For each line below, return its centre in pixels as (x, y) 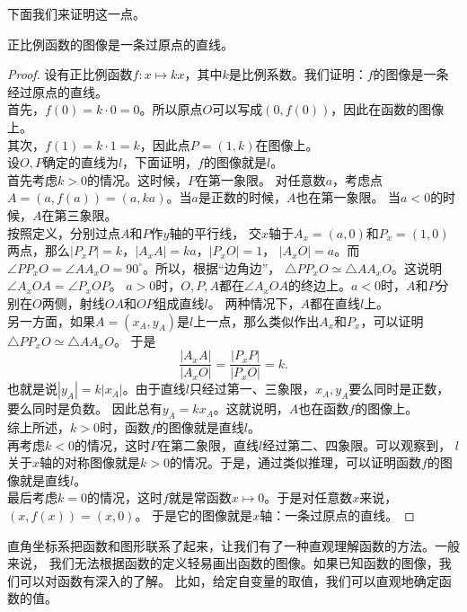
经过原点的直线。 (57, 91)
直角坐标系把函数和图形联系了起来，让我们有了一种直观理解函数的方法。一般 (233, 545)
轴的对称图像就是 (90, 462)
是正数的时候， (242, 197)
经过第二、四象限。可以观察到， (357, 444)
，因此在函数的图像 (388, 109)
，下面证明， (160, 162)
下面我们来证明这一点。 (76, 13)
